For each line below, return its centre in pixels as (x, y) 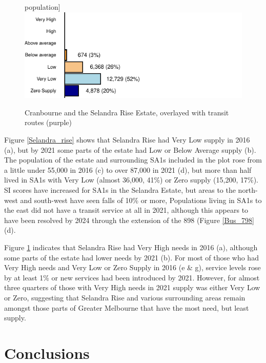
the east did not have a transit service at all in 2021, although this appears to (126, 210)
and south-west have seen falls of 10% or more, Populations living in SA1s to (141, 200)
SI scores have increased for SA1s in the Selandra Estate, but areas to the (120, 190)
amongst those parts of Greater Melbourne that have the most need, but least (127, 307)
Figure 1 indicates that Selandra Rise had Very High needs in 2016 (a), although (131, 247)
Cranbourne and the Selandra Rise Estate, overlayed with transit (127, 112)
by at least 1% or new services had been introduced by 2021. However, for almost (132, 277)
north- (248, 190)
